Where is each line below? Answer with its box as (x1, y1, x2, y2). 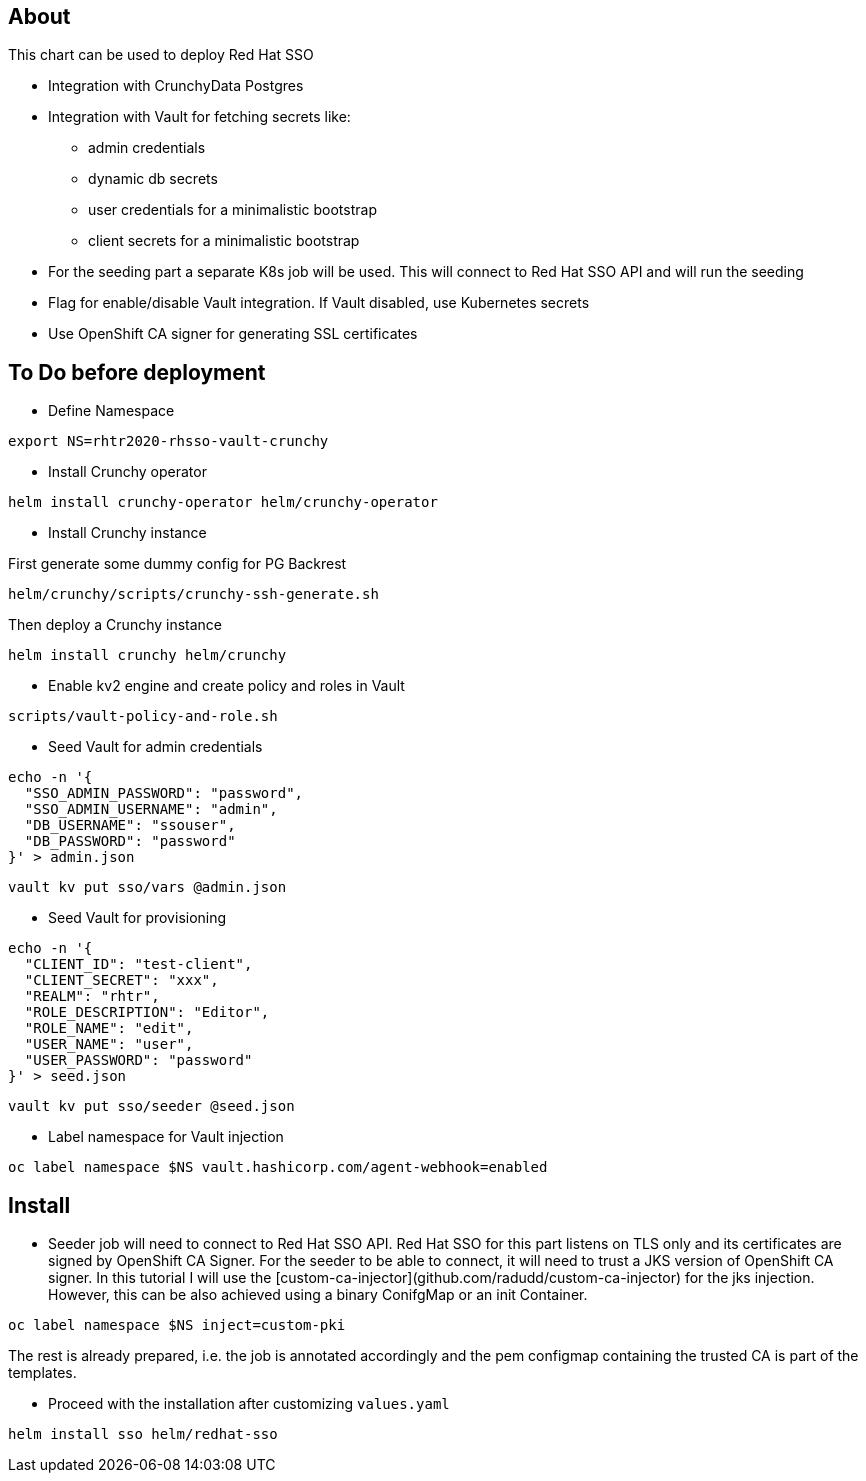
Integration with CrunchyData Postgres (48, 77, 304, 95)
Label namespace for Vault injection (48, 1128, 284, 1146)
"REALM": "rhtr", (24, 988, 160, 1005)
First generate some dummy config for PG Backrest (8, 555, 347, 573)
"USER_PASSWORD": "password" (24, 1052, 253, 1069)
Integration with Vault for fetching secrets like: (48, 108, 351, 126)
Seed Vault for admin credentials (48, 738, 263, 756)
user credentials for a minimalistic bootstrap (88, 201, 377, 219)
